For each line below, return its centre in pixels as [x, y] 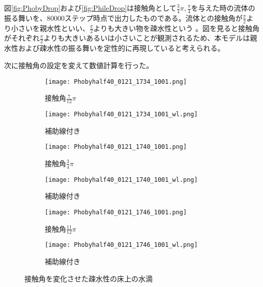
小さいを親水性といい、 [50, 28]
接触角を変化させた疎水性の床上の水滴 [89, 278]
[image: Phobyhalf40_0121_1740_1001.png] [116, 147]
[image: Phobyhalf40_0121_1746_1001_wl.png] [121, 245]
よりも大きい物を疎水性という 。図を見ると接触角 [176, 28]
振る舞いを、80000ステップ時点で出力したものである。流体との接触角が [123, 18]
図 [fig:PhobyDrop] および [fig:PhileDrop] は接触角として [90, 8]
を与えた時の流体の [223, 8]
